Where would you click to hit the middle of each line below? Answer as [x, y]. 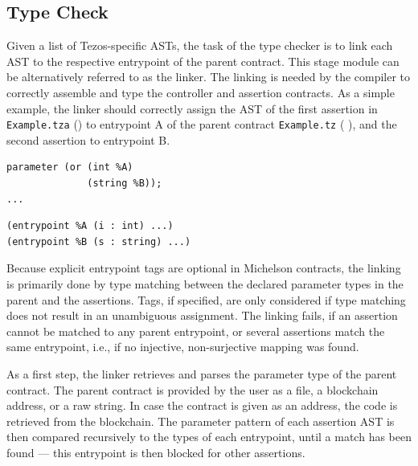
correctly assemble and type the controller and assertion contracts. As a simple [201, 92]
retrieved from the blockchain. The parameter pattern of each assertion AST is [201, 421]
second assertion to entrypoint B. [88, 139]
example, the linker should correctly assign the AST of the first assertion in [192, 108]
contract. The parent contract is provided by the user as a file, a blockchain [193, 389]
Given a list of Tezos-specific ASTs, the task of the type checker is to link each [200, 45]
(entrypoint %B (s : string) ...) [99, 241]
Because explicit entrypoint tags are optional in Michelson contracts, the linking [204, 268]
